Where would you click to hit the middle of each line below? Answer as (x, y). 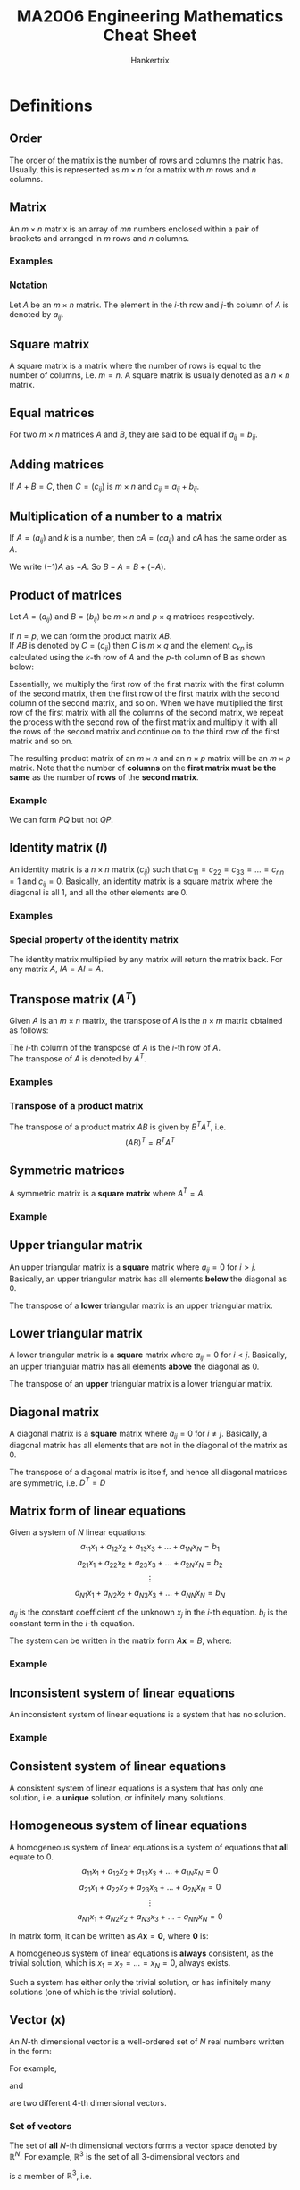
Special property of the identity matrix (94, 940)
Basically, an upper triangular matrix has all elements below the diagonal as (148, 1279)
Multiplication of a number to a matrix (116, 516)
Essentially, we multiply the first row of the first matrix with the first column (147, 684)
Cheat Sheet (150, 35)
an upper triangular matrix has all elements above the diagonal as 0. (134, 1367)
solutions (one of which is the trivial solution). (93, 1992)
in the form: (30, 2051)
